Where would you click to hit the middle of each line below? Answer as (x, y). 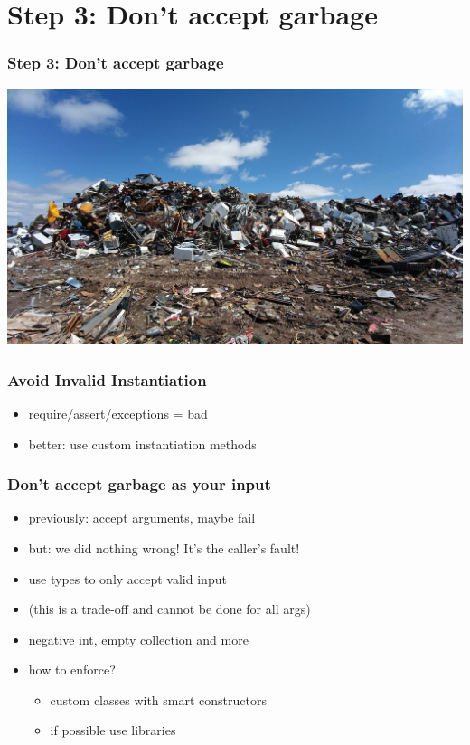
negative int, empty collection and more (138, 639)
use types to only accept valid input (127, 578)
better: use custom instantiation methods (142, 443)
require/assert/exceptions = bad (118, 413)
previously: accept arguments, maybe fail (142, 518)
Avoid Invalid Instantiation (107, 379)
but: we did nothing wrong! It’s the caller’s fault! (164, 547)
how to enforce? (72, 670)
